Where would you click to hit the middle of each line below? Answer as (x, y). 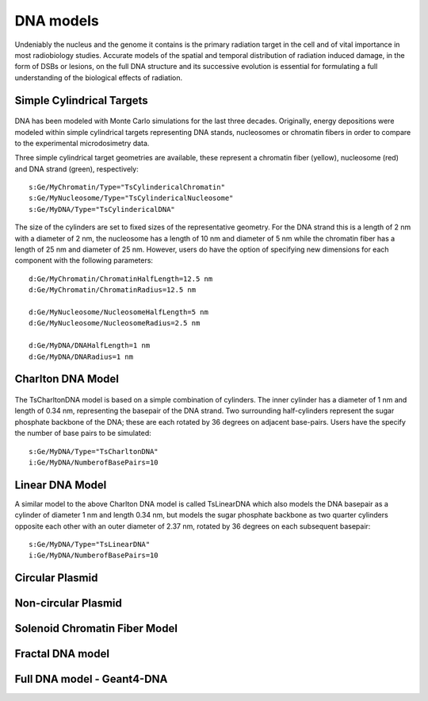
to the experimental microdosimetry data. (82, 143)
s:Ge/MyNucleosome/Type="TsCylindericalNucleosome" (131, 198)
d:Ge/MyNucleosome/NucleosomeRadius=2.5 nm (115, 323)
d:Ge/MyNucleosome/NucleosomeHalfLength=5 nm (119, 312)
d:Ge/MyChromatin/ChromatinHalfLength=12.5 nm (121, 279)
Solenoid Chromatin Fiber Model (96, 628)
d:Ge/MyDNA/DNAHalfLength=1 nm (90, 346)
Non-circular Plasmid (69, 603)
